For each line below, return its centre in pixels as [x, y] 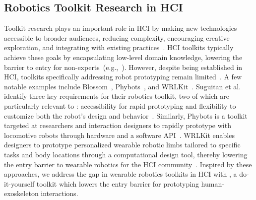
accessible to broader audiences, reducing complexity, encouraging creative [117, 37]
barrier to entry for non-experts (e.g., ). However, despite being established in [123, 67]
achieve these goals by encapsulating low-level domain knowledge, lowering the [123, 57]
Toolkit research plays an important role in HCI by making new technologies [121, 28]
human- [213, 183]
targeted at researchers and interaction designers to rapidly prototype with [118, 125]
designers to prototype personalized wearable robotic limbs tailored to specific [122, 145]
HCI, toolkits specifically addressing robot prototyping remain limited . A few [123, 77]
